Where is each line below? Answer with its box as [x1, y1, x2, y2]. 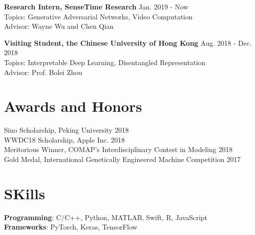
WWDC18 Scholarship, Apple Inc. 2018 [4, 134, 125, 145]
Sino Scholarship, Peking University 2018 [4, 125, 129, 135]
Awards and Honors [4, 96, 142, 116]
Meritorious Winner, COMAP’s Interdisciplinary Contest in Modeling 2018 [4, 144, 233, 155]
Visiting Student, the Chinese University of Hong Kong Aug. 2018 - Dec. [4, 37, 252, 48]
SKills [4, 183, 45, 203]
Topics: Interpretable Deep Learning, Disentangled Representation [4, 57, 206, 67]
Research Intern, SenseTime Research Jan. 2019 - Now [4, 1, 188, 11]
